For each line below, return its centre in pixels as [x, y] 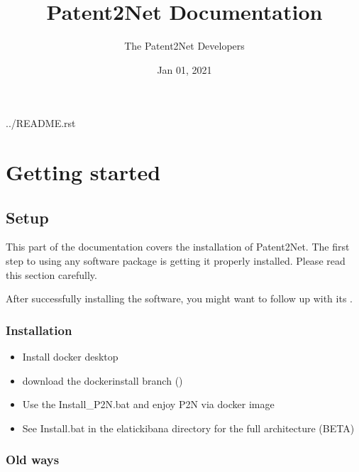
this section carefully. [51, 274]
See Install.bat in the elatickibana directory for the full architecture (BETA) [188, 428]
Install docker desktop [70, 357]
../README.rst [41, 123]
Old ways [33, 460]
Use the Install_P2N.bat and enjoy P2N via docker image [148, 404]
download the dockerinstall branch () [103, 380]
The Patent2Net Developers [184, 46]
